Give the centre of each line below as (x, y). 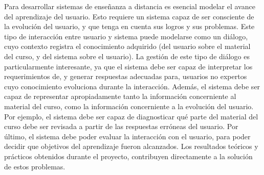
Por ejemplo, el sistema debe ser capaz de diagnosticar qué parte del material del (131, 116)
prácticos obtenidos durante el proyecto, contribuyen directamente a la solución (128, 156)
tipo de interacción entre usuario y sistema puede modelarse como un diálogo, (126, 36)
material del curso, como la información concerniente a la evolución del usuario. (129, 106)
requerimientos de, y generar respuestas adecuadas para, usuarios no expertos (126, 76)
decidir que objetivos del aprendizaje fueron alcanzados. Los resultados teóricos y (131, 146)
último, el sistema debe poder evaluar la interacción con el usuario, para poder (127, 136)
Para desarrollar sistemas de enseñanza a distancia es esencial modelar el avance (130, 6)
